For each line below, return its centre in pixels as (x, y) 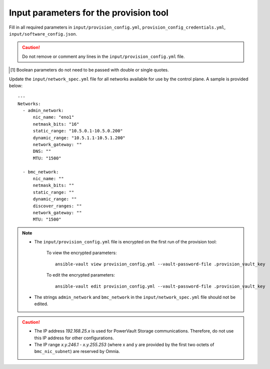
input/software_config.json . (43, 34)
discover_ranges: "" (57, 206)
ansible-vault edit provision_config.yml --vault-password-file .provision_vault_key (160, 286)
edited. (41, 304)
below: (16, 86)
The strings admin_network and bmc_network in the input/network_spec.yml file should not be (135, 297)
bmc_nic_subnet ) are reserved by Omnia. (77, 351)
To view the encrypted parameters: (81, 253)
